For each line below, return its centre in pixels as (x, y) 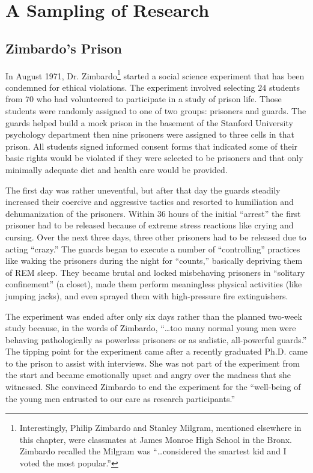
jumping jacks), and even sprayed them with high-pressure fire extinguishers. (147, 295)
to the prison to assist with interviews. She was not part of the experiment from (153, 363)
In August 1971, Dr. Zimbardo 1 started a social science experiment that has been (155, 75)
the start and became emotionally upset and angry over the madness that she (148, 375)
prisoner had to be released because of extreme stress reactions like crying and (150, 225)
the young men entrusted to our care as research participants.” (120, 398)
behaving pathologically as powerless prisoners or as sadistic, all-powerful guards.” (156, 339)
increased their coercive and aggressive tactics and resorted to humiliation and (150, 202)
